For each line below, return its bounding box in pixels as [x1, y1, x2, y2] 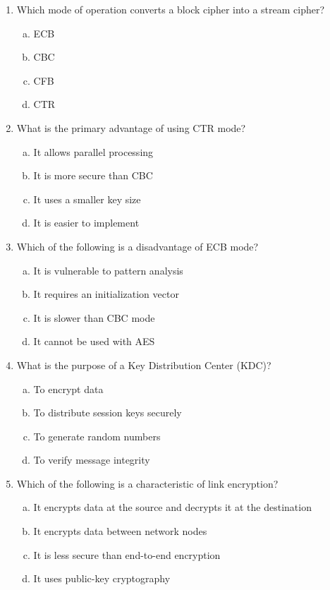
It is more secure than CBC [33, 168, 153, 183]
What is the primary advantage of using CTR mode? [16, 120, 246, 135]
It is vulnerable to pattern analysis [33, 263, 183, 277]
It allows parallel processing [33, 144, 154, 159]
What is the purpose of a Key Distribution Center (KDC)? [16, 357, 271, 372]
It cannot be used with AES [33, 334, 155, 349]
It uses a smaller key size [33, 191, 141, 206]
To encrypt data [33, 381, 104, 396]
